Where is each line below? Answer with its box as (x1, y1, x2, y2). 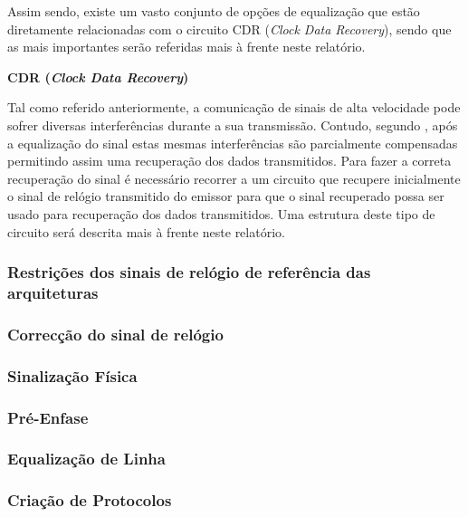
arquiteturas (7, 281, 99, 303)
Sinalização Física (7, 364, 138, 387)
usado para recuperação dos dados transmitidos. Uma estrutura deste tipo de (7, 204, 435, 223)
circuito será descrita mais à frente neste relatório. (7, 222, 285, 241)
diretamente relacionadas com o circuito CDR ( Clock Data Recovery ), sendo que (7, 19, 452, 38)
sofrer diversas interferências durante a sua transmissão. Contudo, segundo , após (7, 115, 458, 134)
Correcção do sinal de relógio (7, 322, 224, 345)
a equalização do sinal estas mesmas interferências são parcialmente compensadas (7, 133, 458, 152)
